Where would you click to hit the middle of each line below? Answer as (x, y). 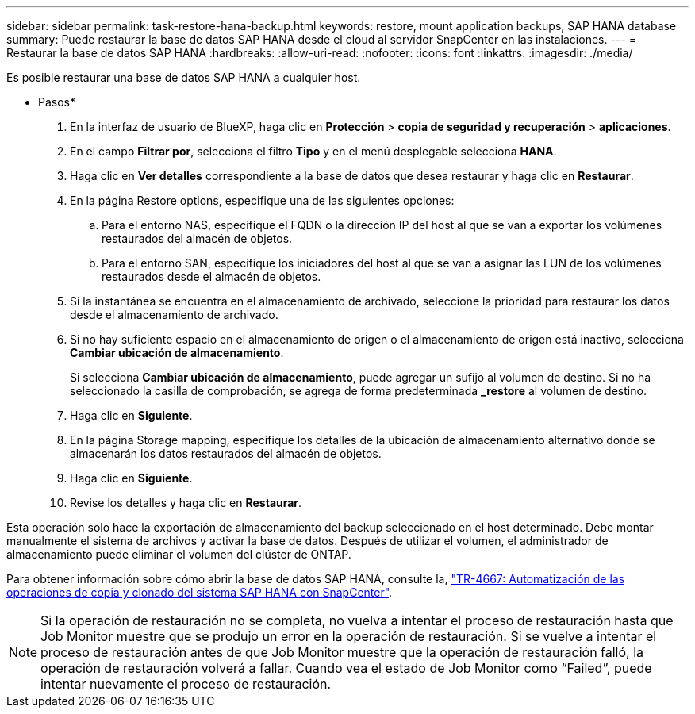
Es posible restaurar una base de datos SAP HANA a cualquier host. (184, 77)
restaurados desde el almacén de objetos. (211, 276)
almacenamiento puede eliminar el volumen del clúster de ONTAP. (179, 554)
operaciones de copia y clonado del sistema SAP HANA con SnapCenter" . (200, 592)
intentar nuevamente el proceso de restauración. (186, 684)
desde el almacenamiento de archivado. (174, 315)
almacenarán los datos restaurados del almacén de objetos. (226, 453)
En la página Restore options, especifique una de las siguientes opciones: (262, 200)
